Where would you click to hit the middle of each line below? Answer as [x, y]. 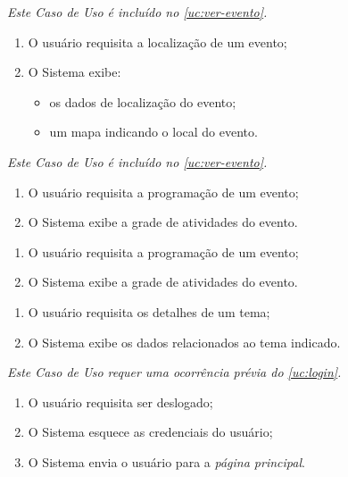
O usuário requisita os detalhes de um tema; [149, 311]
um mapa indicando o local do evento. [153, 132]
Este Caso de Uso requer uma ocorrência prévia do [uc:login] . [174, 372]
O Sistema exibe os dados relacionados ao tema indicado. [184, 342]
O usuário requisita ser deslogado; [120, 402]
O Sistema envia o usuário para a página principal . [166, 461]
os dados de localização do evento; [143, 101]
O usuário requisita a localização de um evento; [157, 42]
